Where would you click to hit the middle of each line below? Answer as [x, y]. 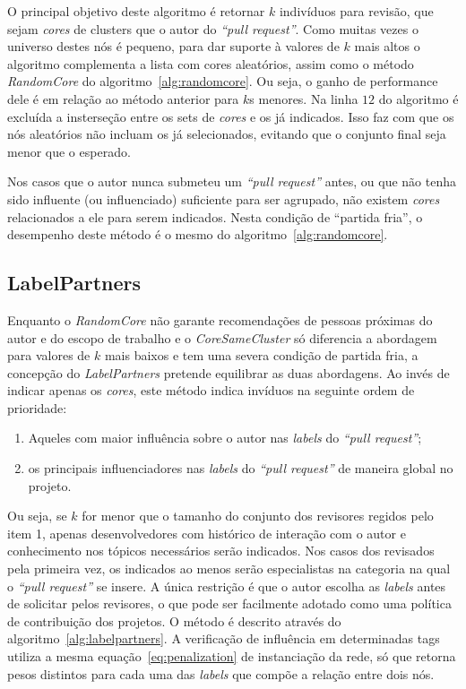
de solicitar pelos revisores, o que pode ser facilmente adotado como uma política [229, 603]
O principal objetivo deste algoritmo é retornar [136, 11]
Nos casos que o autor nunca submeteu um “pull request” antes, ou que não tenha [232, 181]
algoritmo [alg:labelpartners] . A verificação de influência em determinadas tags [224, 638]
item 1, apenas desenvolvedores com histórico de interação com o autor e [207, 533]
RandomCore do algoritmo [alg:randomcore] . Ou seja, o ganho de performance [223, 81]
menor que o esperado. [69, 151]
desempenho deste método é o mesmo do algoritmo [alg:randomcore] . [198, 234]
